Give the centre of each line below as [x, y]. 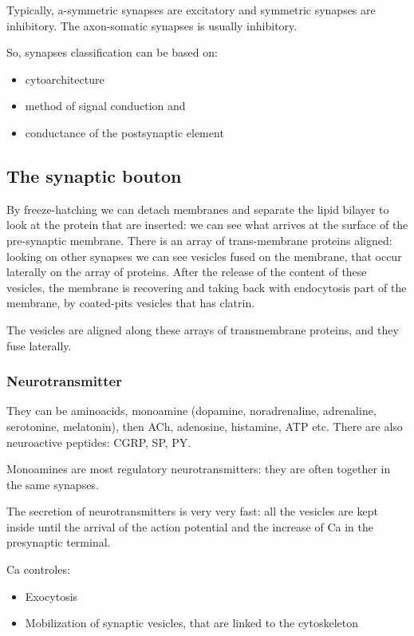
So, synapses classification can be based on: [112, 52]
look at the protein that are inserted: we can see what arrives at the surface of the [207, 225]
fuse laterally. [39, 345]
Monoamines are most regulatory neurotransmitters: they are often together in [199, 469]
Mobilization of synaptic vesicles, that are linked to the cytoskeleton [192, 623]
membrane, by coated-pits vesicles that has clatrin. [131, 303]
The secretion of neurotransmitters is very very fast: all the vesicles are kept [192, 511]
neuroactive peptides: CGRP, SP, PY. [99, 442]
